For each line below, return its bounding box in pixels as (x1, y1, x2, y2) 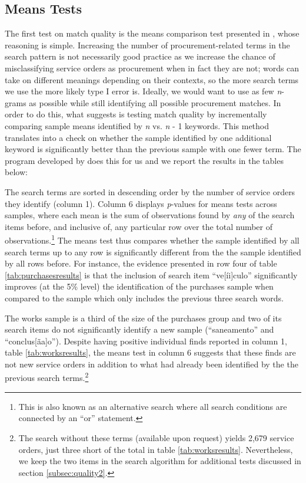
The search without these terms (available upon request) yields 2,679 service (18, 431, 294, 443)
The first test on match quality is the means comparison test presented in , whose (5, 27, 300, 40)
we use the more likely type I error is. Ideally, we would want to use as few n (5, 85, 282, 97)
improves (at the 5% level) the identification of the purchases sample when (5, 280, 274, 293)
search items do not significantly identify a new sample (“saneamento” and (5, 323, 274, 336)
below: (5, 166, 28, 178)
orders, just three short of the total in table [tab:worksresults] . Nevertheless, (18, 443, 293, 455)
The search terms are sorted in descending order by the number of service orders (5, 185, 295, 198)
